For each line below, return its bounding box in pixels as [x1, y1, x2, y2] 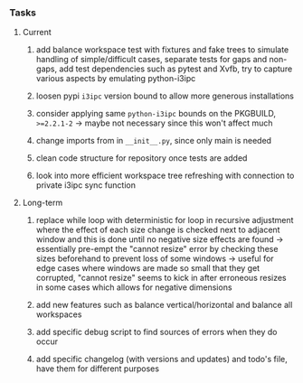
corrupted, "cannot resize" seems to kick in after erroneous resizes [35, 273, 287, 284]
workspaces [35, 309, 82, 320]
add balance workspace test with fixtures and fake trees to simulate [35, 44, 289, 55]
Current [22, 27, 52, 38]
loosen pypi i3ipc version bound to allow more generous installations [35, 90, 294, 101]
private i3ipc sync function [35, 180, 136, 191]
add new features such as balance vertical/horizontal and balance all [35, 300, 293, 311]
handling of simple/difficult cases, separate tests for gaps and [35, 54, 268, 65]
